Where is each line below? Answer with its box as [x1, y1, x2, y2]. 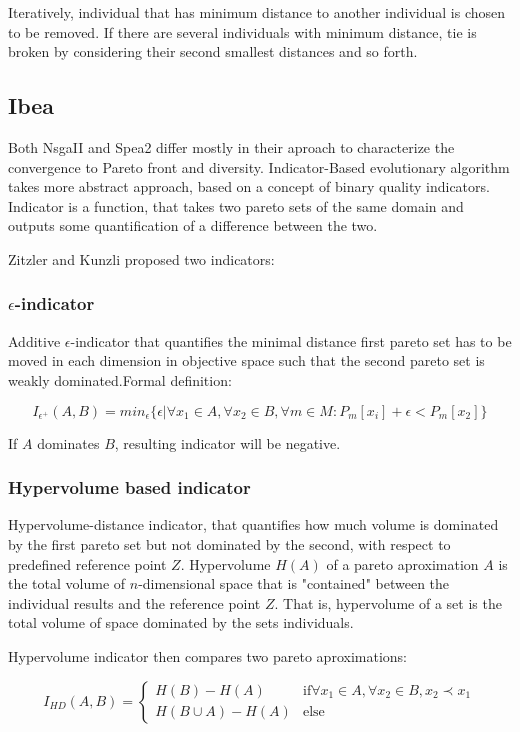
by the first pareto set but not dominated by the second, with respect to [8, 533, 451, 554]
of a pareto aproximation [326, 553, 479, 574]
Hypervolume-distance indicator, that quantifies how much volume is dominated [8, 514, 499, 535]
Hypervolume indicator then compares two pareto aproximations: [8, 645, 407, 666]
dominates [37, 432, 100, 453]
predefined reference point [8, 553, 167, 574]
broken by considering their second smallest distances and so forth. [8, 41, 418, 62]
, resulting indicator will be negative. [114, 432, 341, 453]
